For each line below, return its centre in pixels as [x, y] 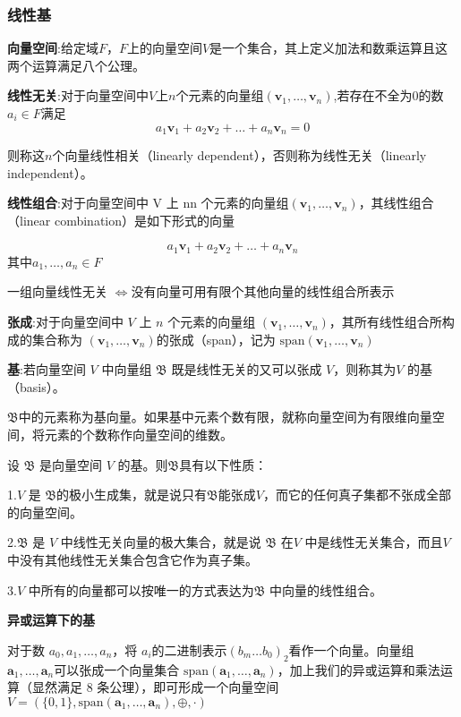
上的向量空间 [164, 48]
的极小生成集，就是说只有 [132, 495]
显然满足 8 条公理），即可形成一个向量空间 [155, 687]
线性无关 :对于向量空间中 [78, 95]
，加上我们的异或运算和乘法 [359, 669]
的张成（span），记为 [216, 339]
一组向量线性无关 [57, 291]
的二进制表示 [189, 649]
